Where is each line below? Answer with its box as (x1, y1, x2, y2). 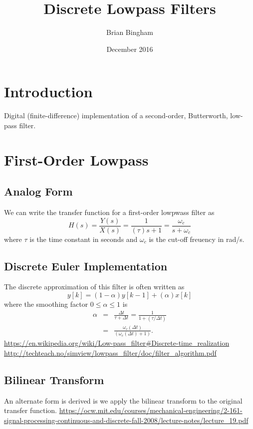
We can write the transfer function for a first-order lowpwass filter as (4, 207, 215, 217)
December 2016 (106, 43, 153, 54)
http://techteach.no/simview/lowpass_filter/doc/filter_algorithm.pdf (4, 347, 217, 358)
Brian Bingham (106, 27, 153, 37)
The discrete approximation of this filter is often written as (4, 281, 185, 292)
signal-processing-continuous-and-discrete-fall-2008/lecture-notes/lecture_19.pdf (4, 415, 249, 425)
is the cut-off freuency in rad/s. (149, 233, 245, 244)
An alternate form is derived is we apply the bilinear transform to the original (4, 395, 243, 406)
